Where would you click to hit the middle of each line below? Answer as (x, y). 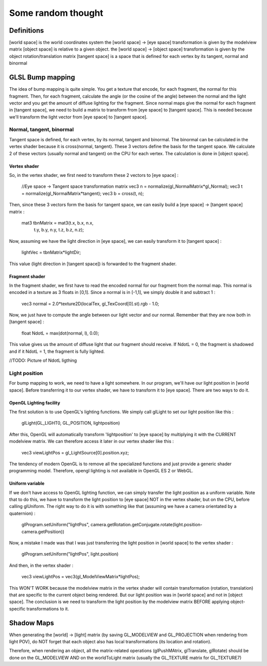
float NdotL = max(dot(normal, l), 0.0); (60, 333)
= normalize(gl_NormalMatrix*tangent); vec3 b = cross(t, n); (83, 193)
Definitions (26, 30)
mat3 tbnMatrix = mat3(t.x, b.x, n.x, (58, 222)
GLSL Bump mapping (42, 78)
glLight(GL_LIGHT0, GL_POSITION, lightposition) (71, 423)
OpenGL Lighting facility (35, 403)
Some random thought (56, 13)
